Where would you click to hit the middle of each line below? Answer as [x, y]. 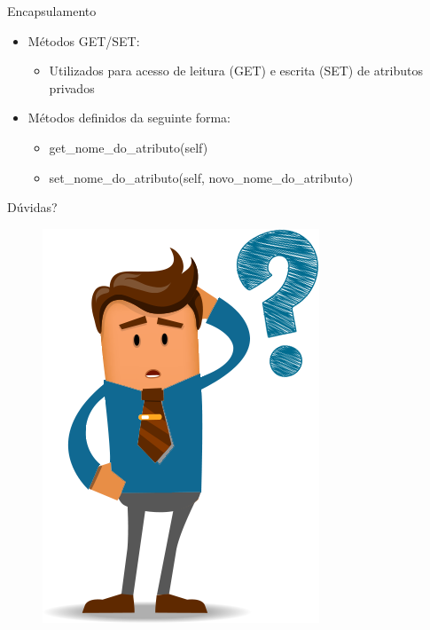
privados [72, 87]
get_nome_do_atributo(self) [129, 147]
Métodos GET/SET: [84, 40]
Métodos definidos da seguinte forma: [129, 118]
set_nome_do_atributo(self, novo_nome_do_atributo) [201, 177]
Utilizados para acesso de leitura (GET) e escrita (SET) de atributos [236, 71]
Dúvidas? [32, 207]
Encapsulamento [52, 11]
